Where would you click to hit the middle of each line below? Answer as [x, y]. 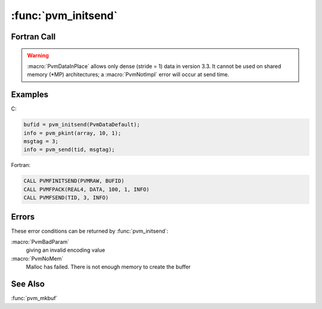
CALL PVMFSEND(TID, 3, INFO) [66, 198]
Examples [30, 95]
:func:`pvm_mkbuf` [34, 298]
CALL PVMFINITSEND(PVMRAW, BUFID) [74, 181]
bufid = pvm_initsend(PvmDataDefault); [82, 125]
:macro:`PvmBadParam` [40, 242]
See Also [28, 284]
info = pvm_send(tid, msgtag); [69, 150]
